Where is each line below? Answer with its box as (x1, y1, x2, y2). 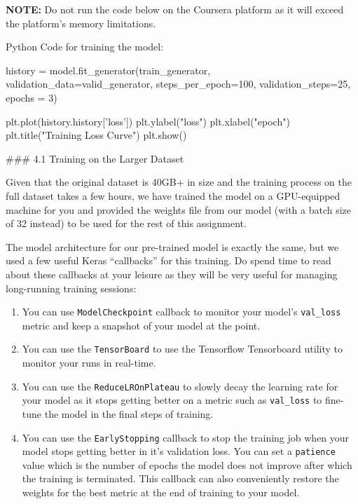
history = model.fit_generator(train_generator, (6, 62, 211, 77)
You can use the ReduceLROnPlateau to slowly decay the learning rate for (22, 379, 338, 393)
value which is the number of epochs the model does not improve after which (22, 457, 352, 472)
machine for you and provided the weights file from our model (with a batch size (6, 202, 352, 217)
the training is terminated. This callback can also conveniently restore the (22, 471, 339, 486)
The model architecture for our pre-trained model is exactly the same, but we (6, 239, 339, 254)
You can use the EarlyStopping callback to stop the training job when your (22, 430, 350, 444)
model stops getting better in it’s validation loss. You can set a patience (22, 444, 336, 458)
